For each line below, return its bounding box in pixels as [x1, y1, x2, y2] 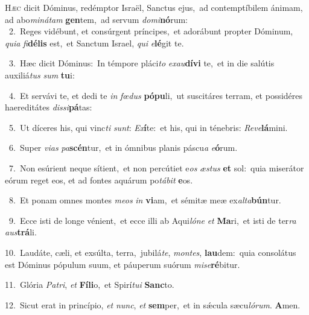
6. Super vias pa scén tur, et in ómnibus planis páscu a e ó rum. [8, 141, 238, 154]
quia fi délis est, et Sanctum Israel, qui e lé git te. [5, 36, 184, 49]
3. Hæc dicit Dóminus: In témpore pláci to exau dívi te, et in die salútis [8, 57, 275, 69]
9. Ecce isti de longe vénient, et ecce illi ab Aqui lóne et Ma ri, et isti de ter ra [8, 214, 296, 226]
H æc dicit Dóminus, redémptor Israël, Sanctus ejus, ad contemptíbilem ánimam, [5, 1, 303, 13]
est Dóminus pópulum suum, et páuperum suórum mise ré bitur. [5, 258, 240, 270]
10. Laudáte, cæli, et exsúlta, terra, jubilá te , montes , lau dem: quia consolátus [5, 246, 296, 258]
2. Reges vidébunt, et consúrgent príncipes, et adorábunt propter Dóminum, [8, 25, 293, 37]
